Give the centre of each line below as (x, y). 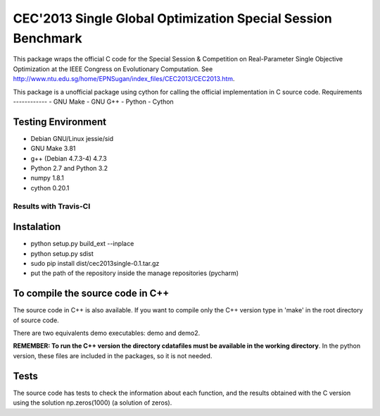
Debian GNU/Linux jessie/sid (72, 138)
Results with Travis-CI (52, 206)
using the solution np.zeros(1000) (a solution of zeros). (93, 403)
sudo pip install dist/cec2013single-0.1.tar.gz (95, 264)
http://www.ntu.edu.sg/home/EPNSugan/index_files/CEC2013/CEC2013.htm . (124, 79)
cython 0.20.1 (50, 188)
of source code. (36, 320)
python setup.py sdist (62, 253)
